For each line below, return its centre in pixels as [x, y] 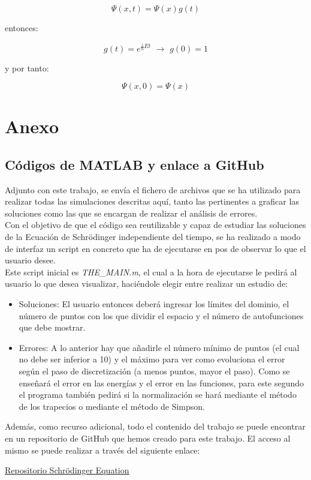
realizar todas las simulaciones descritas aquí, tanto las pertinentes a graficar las [152, 201]
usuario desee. [30, 260]
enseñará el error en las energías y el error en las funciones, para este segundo [161, 382]
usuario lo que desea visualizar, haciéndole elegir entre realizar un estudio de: [147, 283]
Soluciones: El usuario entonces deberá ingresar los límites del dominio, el [154, 304]
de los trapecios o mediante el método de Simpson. [112, 406]
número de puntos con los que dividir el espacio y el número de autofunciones [161, 315]
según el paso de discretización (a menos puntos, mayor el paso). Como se [154, 371]
